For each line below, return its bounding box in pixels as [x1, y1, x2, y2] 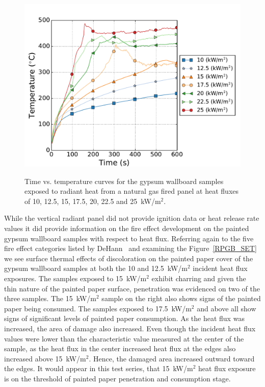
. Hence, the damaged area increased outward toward [89, 353, 255, 363]
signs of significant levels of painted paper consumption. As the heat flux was [4, 313, 245, 324]
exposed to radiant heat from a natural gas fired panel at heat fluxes [24, 186, 239, 196]
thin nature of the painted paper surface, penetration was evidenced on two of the [4, 283, 260, 293]
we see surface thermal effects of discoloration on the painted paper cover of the [4, 253, 253, 263]
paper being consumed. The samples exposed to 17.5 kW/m [4, 303, 192, 313]
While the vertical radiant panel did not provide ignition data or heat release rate [4, 213, 259, 223]
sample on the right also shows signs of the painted [101, 293, 261, 304]
